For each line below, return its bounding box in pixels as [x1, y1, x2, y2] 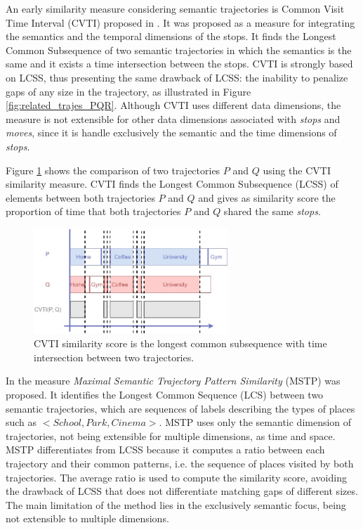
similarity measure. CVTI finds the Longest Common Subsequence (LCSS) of [6, 176, 338, 191]
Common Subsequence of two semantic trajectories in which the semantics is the [6, 42, 352, 57]
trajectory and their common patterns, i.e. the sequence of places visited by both [6, 456, 354, 471]
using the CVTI [263, 162, 331, 177]
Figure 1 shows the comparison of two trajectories [6, 162, 220, 177]
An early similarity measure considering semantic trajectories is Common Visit [6, 1, 345, 15]
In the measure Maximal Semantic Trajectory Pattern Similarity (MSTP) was [6, 373, 341, 388]
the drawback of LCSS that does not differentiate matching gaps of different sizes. [6, 484, 358, 498]
